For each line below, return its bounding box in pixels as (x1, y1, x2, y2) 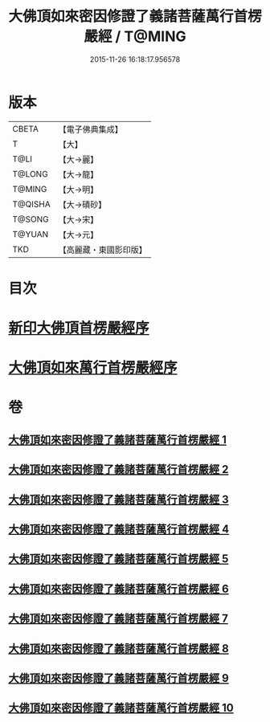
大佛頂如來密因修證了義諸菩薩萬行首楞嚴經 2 (8, 463, 229, 476)
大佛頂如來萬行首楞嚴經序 (8, 359, 178, 377)
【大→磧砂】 (58, 198, 107, 210)
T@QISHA (12, 198, 51, 210)
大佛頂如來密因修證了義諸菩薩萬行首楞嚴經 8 (8, 642, 229, 655)
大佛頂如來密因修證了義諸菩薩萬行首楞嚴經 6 (8, 581, 229, 595)
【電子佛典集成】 (58, 124, 123, 135)
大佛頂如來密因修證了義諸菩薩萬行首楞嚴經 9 (8, 671, 229, 685)
